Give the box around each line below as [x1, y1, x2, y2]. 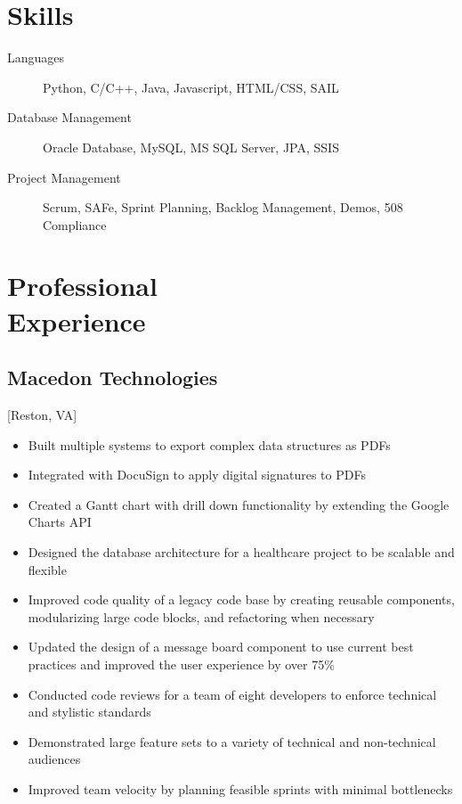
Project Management [7, 168, 121, 186]
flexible [28, 560, 67, 578]
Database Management [7, 108, 132, 127]
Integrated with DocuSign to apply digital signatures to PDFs [28, 465, 366, 484]
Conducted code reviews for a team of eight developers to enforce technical [28, 685, 437, 703]
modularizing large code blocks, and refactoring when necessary [28, 607, 375, 626]
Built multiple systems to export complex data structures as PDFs [28, 435, 391, 454]
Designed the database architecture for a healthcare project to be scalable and [28, 543, 455, 562]
